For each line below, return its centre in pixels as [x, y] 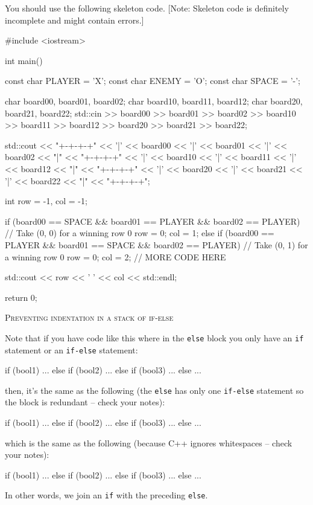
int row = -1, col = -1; [46, 201]
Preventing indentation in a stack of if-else [89, 317]
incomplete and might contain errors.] [74, 20]
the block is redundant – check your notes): [85, 402]
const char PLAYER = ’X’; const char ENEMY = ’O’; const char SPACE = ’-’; [153, 81]
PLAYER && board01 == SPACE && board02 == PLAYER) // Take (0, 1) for [156, 244]
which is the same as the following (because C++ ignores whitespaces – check [149, 442]
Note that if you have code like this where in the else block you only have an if [154, 337]
